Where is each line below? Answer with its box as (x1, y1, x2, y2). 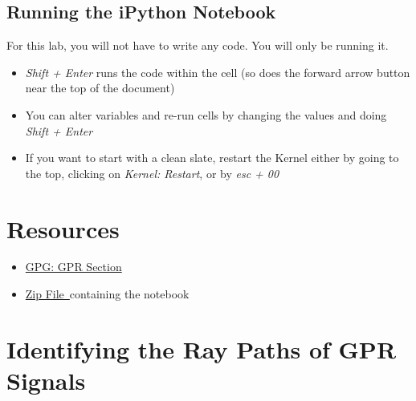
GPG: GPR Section (25, 258, 122, 275)
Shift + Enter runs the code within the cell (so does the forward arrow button (25, 63, 410, 80)
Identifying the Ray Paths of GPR (6, 332, 397, 365)
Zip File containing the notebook (25, 286, 190, 302)
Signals (6, 364, 86, 397)
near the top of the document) (25, 79, 175, 96)
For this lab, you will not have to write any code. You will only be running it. (6, 37, 389, 54)
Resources (6, 212, 120, 245)
